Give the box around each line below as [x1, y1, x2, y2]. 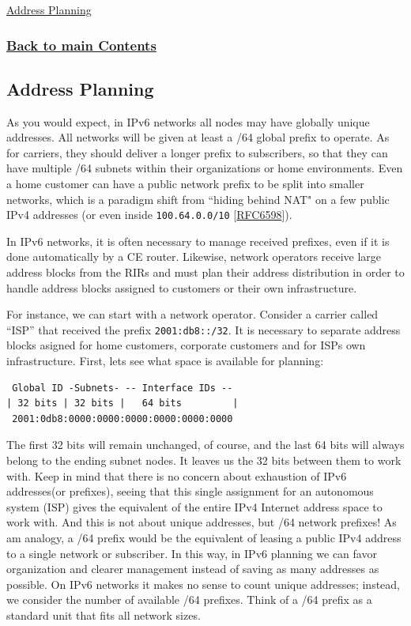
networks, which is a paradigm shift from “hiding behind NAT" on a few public [6, 190, 390, 207]
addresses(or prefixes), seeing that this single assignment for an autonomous [6, 483, 374, 500]
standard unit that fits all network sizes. [6, 606, 201, 623]
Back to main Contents [6, 35, 156, 55]
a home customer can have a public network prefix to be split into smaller [6, 175, 364, 192]
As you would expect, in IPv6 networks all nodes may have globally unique [6, 113, 370, 130]
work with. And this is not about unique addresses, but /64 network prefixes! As [6, 514, 397, 530]
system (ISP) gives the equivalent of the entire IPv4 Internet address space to [6, 498, 383, 515]
